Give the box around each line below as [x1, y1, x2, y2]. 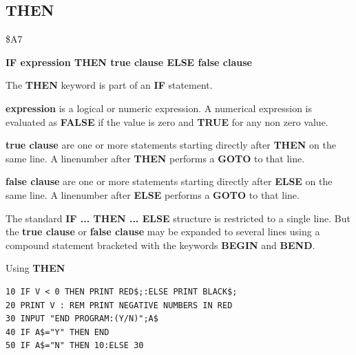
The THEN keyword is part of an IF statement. [6, 78, 213, 92]
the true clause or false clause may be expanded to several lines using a [6, 224, 320, 239]
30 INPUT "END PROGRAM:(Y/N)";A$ [6, 314, 158, 324]
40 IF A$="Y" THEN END [6, 327, 109, 337]
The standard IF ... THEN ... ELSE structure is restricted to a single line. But [6, 211, 350, 225]
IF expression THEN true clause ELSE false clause [6, 54, 252, 69]
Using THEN [6, 261, 65, 275]
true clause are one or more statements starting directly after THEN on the [6, 138, 336, 152]
